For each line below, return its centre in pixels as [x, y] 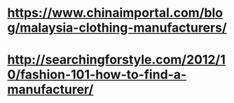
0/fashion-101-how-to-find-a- [97, 75]
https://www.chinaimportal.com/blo [115, 13]
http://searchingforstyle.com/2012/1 [117, 60]
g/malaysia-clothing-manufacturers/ [117, 28]
